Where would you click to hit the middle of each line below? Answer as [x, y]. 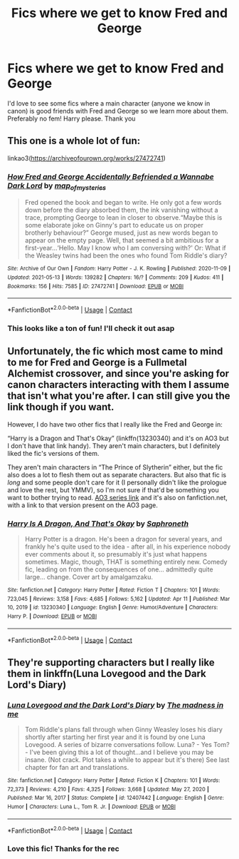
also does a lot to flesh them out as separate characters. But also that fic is [117, 474]
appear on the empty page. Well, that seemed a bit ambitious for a [122, 240]
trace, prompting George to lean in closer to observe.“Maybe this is [123, 218]
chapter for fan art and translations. [77, 767]
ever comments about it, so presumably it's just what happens [116, 554]
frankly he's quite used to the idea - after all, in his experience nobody [128, 547]
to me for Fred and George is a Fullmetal [97, 363]
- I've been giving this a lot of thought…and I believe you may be [119, 752]
